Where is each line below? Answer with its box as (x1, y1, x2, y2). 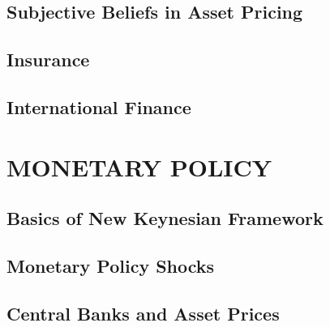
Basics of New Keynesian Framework (6, 206, 324, 231)
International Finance (6, 94, 191, 119)
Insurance (6, 47, 90, 72)
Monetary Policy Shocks (6, 253, 215, 278)
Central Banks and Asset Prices (6, 300, 280, 325)
